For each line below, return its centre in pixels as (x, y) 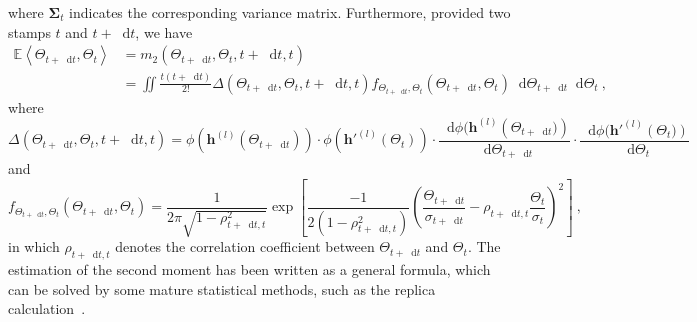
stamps (29, 31)
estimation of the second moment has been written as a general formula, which (249, 268)
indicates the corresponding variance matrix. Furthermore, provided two (290, 12)
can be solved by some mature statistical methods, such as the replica (222, 288)
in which (34, 246)
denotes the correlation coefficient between (245, 246)
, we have (164, 31)
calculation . (47, 308)
